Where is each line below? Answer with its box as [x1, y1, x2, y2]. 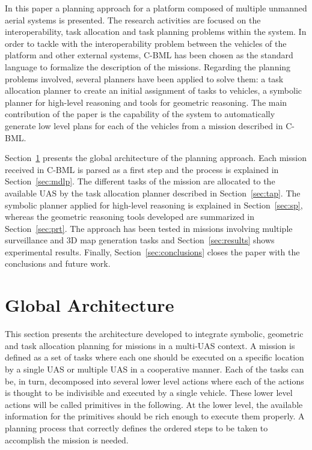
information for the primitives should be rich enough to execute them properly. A [5, 410, 305, 422]
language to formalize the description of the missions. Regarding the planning [5, 60, 291, 73]
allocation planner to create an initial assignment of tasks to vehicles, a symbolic [5, 84, 302, 97]
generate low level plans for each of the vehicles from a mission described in [5, 119, 283, 132]
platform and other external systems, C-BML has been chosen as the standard [5, 49, 293, 61]
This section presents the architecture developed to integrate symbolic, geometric [5, 327, 304, 340]
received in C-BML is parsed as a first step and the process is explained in [5, 163, 279, 175]
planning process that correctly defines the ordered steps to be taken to [5, 421, 268, 434]
